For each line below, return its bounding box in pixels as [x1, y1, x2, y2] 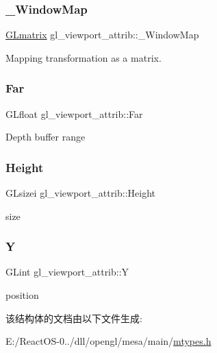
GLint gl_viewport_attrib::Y [5, 265, 129, 279]
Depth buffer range [5, 130, 86, 144]
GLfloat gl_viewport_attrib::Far [5, 106, 143, 121]
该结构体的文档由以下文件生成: [5, 311, 142, 325]
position [5, 288, 39, 302]
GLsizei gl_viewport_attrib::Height [5, 186, 156, 200]
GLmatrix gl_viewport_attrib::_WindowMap [5, 27, 199, 42]
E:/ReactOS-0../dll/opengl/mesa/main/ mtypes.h [5, 334, 212, 348]
